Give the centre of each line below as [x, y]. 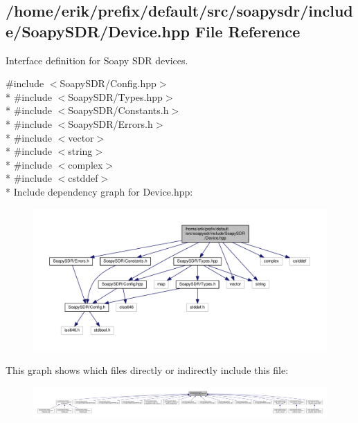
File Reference [248, 31]
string [80, 151]
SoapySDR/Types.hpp [115, 96]
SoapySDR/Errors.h [110, 123]
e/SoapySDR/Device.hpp [98, 31]
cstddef [83, 178]
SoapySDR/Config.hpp [108, 83]
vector [81, 137]
